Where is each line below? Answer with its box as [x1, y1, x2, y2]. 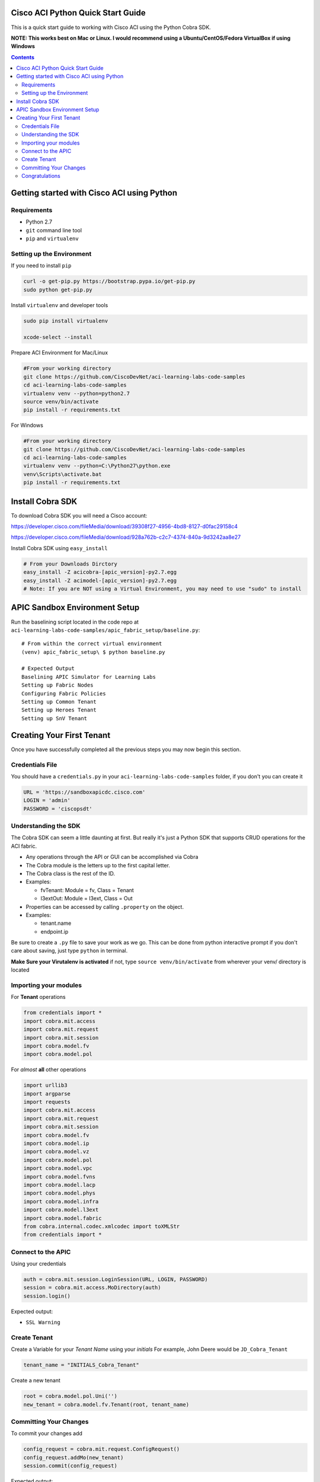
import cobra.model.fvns [23, 1173, 96, 1180]
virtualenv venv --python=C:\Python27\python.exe [23, 462, 171, 469]
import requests [23, 1098, 71, 1106]
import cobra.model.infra [23, 1198, 99, 1205]
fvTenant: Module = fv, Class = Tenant [40, 886, 135, 893]
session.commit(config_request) [23, 1462, 118, 1470]
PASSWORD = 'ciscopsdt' [23, 805, 93, 812]
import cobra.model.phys [23, 1190, 96, 1197]
